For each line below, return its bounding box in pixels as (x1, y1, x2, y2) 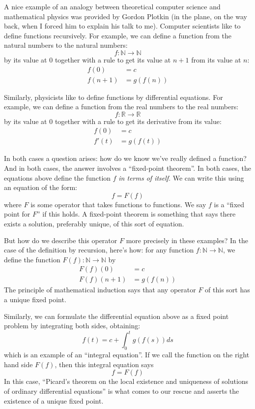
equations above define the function (4, 172, 111, 183)
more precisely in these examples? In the (126, 235, 249, 245)
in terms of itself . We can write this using (118, 172, 244, 183)
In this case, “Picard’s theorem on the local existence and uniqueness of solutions (4, 376, 249, 386)
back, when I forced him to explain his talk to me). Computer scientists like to (4, 21, 241, 31)
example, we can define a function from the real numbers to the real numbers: (4, 101, 239, 112)
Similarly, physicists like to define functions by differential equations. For (4, 92, 223, 102)
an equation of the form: (4, 182, 78, 192)
